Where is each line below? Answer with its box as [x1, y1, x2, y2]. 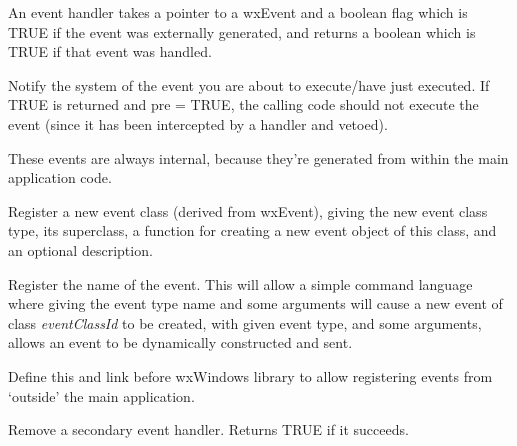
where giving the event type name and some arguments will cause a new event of [8, 293, 503, 314]
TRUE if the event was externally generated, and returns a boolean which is [8, 21, 476, 42]
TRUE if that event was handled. [8, 41, 212, 62]
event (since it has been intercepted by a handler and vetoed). [8, 113, 388, 134]
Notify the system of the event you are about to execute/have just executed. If [8, 74, 490, 95]
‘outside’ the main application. [8, 385, 195, 406]
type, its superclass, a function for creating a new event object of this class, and [8, 220, 497, 241]
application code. [8, 167, 112, 188]
